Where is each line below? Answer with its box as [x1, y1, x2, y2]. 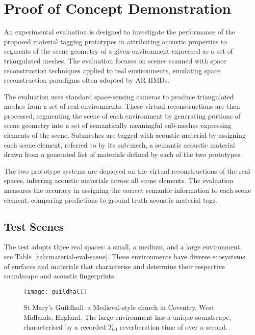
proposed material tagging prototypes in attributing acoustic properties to [4, 36, 227, 46]
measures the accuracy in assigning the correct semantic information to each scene [4, 185, 251, 195]
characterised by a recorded [24, 321, 106, 332]
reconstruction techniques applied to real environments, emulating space [4, 65, 221, 75]
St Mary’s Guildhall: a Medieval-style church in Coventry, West [24, 302, 214, 312]
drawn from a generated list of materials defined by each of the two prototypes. [4, 149, 242, 159]
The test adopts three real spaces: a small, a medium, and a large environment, [4, 242, 242, 252]
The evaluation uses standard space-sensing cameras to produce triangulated [4, 91, 234, 101]
